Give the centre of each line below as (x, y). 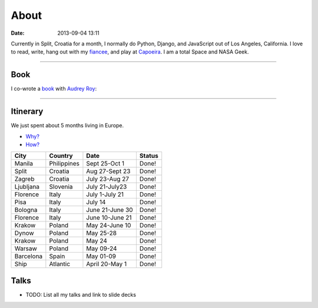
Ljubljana (27, 187)
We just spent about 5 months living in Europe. (67, 125)
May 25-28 (102, 233)
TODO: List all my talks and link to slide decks (81, 294)
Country (61, 156)
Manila (24, 164)
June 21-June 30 (110, 210)
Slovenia (61, 187)
